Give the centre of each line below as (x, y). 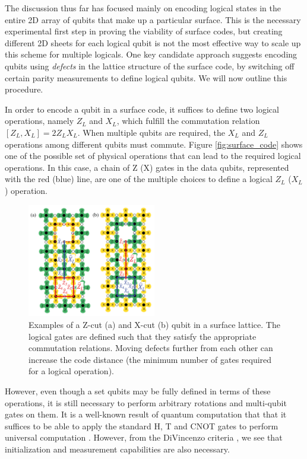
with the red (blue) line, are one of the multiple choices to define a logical (139, 179)
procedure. (24, 89)
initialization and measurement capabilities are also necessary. (117, 449)
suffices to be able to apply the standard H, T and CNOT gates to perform (142, 425)
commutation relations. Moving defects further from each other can (151, 348)
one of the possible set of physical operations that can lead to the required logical (153, 156)
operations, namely (39, 121)
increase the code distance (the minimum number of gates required (150, 359)
